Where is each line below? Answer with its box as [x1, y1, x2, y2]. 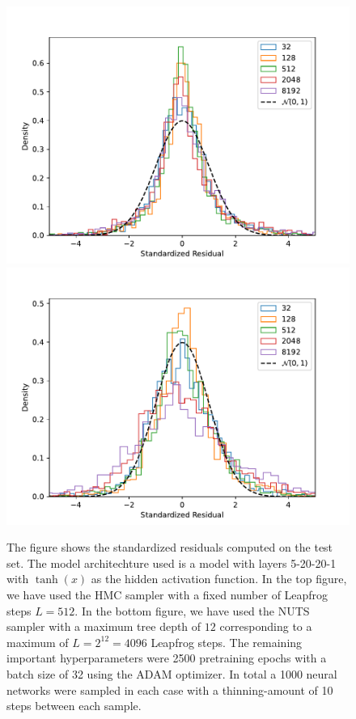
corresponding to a [219, 618, 312, 635]
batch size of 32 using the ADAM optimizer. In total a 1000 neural [6, 665, 337, 682]
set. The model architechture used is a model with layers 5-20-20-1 [6, 554, 337, 571]
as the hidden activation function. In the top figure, [91, 570, 347, 587]
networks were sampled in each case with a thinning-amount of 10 [6, 681, 333, 698]
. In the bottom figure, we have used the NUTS [74, 602, 310, 619]
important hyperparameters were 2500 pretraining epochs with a [6, 649, 327, 666]
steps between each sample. [6, 697, 142, 714]
